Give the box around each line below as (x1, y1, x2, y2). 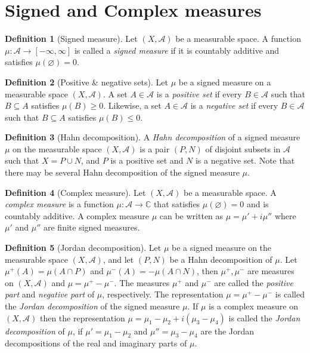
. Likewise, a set (103, 99, 162, 112)
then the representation (39, 311, 125, 324)
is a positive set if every (156, 87, 242, 100)
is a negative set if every (190, 99, 278, 112)
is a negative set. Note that (195, 154, 295, 167)
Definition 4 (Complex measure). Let (5, 186, 146, 198)
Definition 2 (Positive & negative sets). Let (5, 75, 168, 88)
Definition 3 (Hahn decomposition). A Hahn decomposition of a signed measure (5, 131, 300, 143)
